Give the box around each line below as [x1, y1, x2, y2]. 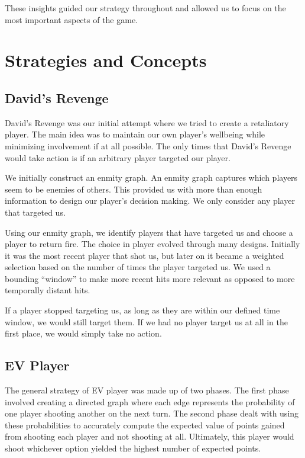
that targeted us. [5, 206, 66, 218]
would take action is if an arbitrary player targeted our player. [5, 151, 231, 164]
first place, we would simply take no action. [5, 327, 162, 340]
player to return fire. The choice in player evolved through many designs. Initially [5, 238, 300, 250]
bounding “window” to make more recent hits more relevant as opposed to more [5, 272, 295, 284]
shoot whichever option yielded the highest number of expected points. [5, 442, 261, 454]
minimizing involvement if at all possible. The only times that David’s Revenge [5, 139, 291, 152]
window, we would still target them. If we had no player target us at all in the [5, 315, 288, 328]
